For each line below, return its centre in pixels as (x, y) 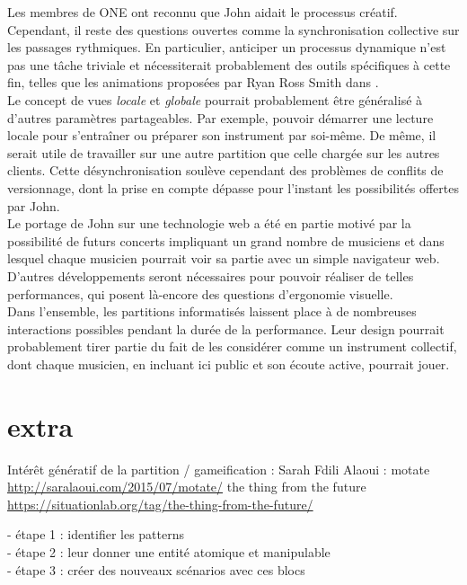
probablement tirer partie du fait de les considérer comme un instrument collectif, (232, 346)
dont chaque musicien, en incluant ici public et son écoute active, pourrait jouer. (229, 363)
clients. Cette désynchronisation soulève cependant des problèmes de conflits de (225, 170)
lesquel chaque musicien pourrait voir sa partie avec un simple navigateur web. (224, 258)
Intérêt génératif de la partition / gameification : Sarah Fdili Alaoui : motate (219, 469)
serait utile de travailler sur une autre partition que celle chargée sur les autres (224, 152)
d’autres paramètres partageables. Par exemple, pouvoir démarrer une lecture (220, 117)
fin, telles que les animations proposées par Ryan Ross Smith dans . (193, 82)
